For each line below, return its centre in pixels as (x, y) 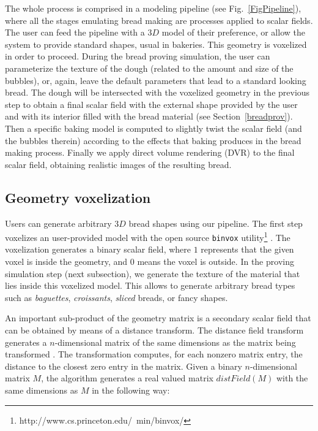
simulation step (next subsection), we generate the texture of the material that (153, 273)
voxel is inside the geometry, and (66, 261)
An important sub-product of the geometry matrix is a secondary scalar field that (158, 318)
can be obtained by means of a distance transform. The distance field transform (154, 330)
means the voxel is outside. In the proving (216, 261)
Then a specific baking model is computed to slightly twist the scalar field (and (153, 128)
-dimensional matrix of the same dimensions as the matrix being (175, 342)
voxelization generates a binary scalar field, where (98, 249)
